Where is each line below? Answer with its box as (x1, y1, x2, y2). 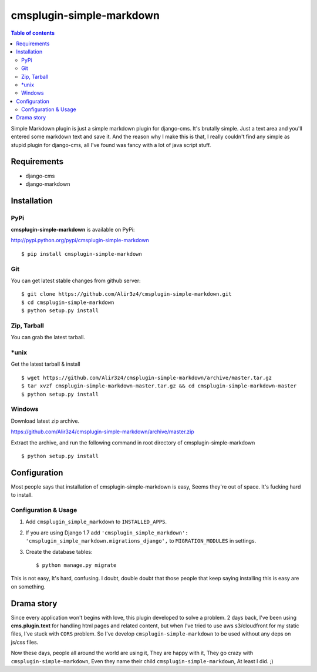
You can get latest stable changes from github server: (11, 277, 141, 284)
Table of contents (11, 29, 55, 36)
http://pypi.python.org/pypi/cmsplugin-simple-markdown (11, 237, 150, 244)
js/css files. (11, 638, 39, 646)
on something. (11, 583, 46, 590)
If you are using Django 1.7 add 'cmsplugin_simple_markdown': (25, 529, 188, 536)
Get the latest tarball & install (11, 360, 80, 367)
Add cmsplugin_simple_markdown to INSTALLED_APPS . (25, 518, 167, 526)
